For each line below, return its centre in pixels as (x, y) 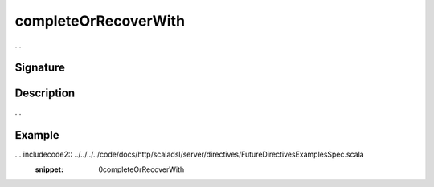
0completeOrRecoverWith (141, 169)
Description (45, 93)
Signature (40, 68)
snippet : (49, 169)
